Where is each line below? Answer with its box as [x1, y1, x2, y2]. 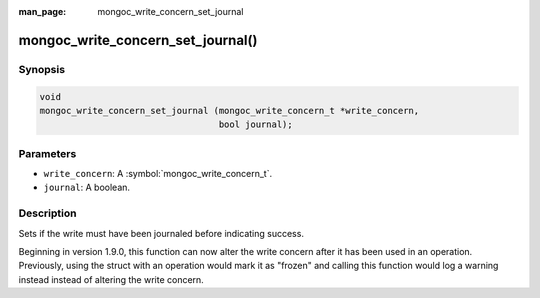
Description [18, 206, 77, 220]
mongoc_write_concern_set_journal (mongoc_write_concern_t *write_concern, [39, 105, 420, 116]
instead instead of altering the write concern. [18, 273, 204, 285]
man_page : [18, 6, 67, 17]
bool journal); [218, 119, 294, 130]
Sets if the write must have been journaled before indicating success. [18, 227, 305, 239]
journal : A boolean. [43, 181, 130, 194]
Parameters [18, 146, 77, 160]
